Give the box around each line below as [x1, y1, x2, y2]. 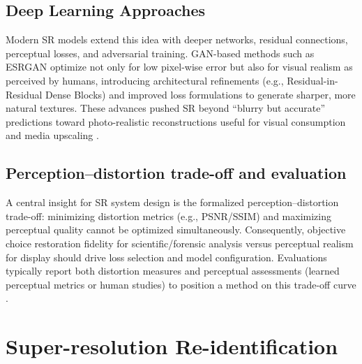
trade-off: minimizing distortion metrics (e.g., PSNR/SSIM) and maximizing [6, 208, 331, 223]
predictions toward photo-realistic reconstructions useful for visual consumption [6, 114, 346, 129]
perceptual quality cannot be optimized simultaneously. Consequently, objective [6, 222, 346, 237]
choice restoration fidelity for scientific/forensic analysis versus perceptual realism [6, 235, 354, 250]
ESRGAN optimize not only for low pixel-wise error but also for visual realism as [6, 59, 353, 74]
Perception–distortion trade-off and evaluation [6, 162, 347, 184]
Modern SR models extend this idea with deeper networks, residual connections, [6, 32, 348, 47]
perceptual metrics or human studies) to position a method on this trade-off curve [6, 277, 356, 291]
